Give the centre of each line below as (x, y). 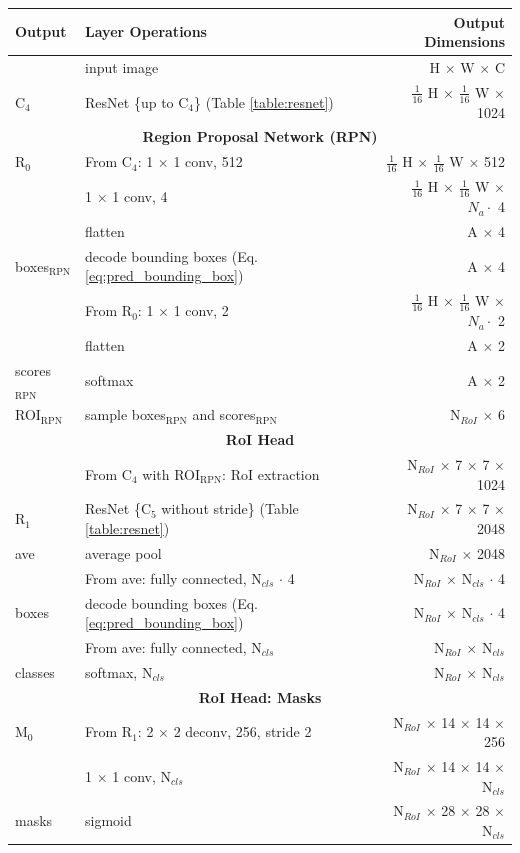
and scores (224, 414)
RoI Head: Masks (260, 696)
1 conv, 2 (201, 310)
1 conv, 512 (208, 161)
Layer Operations (146, 31)
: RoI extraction (271, 473)
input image (122, 66)
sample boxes (125, 414)
